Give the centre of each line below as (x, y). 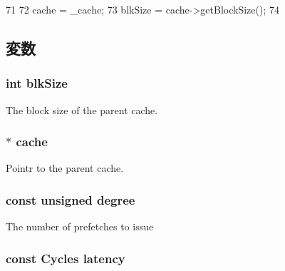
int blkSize (37, 83)
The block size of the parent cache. (82, 109)
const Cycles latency (66, 258)
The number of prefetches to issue (80, 226)
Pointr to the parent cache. (65, 168)
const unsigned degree (71, 199)
